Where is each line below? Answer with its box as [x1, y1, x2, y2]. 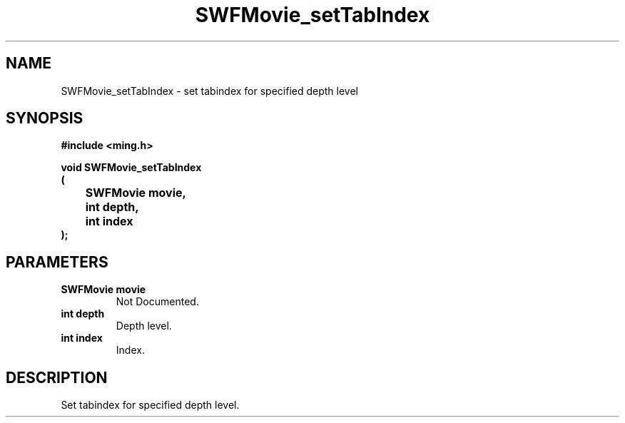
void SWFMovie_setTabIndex [61, 161, 202, 174]
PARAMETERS [6, 253, 108, 271]
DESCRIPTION [6, 368, 108, 387]
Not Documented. [116, 295, 199, 308]
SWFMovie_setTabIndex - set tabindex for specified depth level [61, 84, 358, 97]
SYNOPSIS [6, 109, 83, 128]
